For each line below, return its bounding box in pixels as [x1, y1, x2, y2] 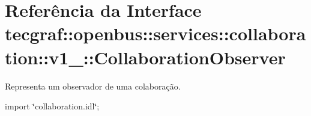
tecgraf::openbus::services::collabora [5, 21, 306, 46]
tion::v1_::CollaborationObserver [5, 44, 286, 69]
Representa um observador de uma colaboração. [5, 79, 181, 92]
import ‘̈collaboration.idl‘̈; [5, 100, 100, 112]
